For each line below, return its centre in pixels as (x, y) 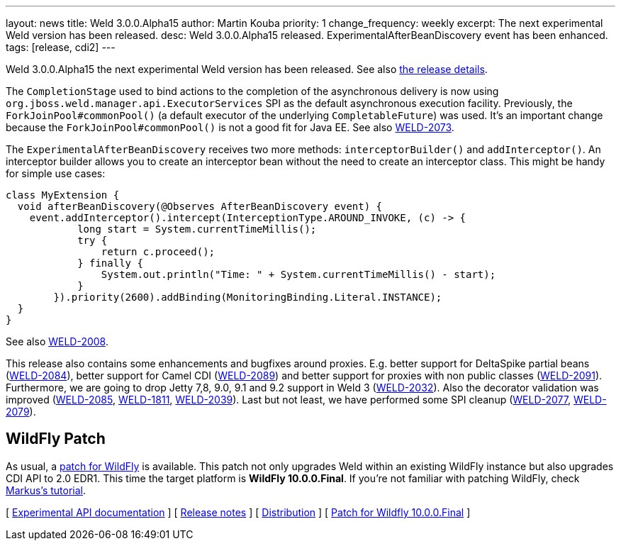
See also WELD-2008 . (57, 341)
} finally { (110, 263)
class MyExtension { (63, 195)
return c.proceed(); (158, 252)
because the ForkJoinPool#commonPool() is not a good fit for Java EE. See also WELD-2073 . (230, 127)
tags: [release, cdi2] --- (61, 47)
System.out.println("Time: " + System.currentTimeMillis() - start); (298, 274)
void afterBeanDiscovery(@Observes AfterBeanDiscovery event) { (200, 206)
